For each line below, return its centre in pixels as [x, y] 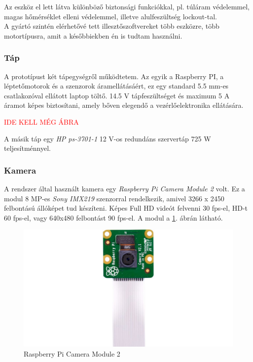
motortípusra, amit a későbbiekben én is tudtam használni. [93, 35]
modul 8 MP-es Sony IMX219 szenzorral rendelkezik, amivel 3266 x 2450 [114, 198]
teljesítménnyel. [27, 148]
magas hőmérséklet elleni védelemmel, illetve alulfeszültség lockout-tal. [110, 16]
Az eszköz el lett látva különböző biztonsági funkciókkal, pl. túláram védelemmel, [127, 6]
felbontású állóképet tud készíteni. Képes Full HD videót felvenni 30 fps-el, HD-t [126, 208]
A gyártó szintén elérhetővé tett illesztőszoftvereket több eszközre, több [112, 26]
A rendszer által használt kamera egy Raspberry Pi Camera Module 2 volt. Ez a [125, 188]
